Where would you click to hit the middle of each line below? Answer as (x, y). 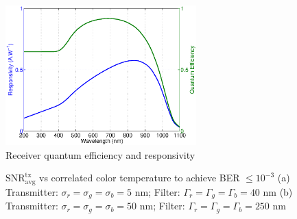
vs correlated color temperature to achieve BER (140, 178)
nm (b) (278, 191)
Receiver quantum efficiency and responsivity (100, 154)
